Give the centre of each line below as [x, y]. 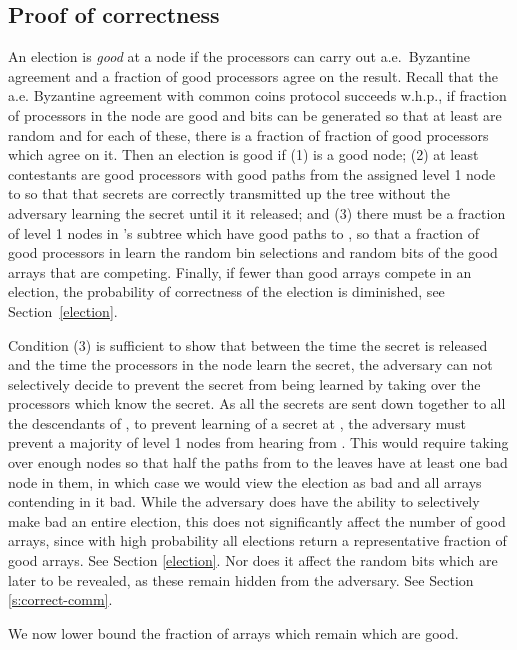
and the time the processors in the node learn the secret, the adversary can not [250, 364]
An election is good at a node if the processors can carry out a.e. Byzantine [239, 56]
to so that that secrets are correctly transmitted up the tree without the [229, 193]
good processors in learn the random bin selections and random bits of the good [253, 252]
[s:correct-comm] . [60, 599]
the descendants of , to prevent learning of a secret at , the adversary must [237, 422]
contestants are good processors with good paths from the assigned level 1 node [252, 173]
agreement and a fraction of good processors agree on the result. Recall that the [253, 75]
